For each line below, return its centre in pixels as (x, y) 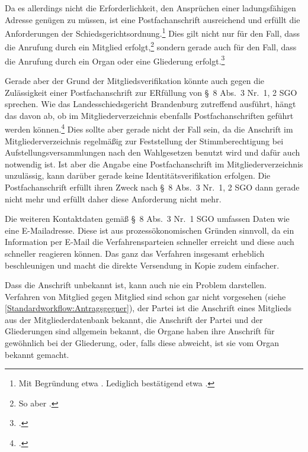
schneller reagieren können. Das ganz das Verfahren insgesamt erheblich (135, 253)
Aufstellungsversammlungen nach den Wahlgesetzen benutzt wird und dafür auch (153, 152)
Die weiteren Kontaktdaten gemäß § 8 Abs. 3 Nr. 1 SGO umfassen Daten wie (147, 219)
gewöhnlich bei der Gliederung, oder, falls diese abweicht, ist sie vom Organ (142, 343)
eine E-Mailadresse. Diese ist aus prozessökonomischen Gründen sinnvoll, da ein (150, 230)
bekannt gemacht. (37, 354)
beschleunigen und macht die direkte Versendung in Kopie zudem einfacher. (142, 265)
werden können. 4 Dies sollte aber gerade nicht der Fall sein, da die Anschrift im (149, 128)
